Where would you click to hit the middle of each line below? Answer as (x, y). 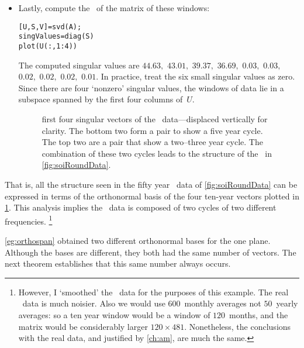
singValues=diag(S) (56, 37)
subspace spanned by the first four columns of (101, 99)
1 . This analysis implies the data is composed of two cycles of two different (141, 207)
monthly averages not (223, 303)
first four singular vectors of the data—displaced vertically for (155, 118)
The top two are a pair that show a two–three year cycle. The (152, 142)
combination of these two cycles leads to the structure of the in (157, 153)
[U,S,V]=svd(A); (50, 27)
